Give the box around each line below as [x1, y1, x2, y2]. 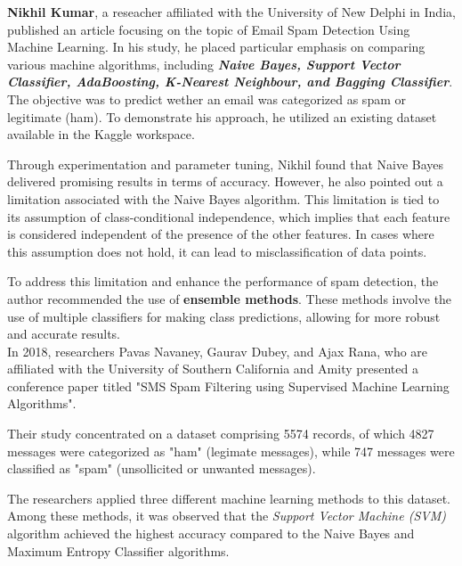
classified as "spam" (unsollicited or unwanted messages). [7, 459, 316, 478]
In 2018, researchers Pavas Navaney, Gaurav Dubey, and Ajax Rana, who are [7, 341, 428, 360]
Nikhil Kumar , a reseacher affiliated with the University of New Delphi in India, [7, 3, 456, 21]
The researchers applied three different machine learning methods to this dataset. [7, 488, 450, 507]
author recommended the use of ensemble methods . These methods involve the [7, 289, 452, 308]
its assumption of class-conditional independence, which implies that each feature [7, 207, 450, 226]
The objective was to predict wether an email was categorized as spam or [7, 89, 406, 108]
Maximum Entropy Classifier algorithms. [7, 541, 230, 560]
